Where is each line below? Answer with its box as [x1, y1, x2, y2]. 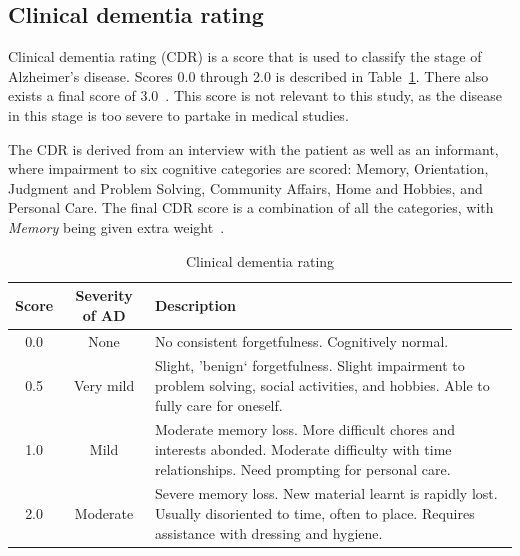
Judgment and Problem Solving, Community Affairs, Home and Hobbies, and [8, 177, 483, 198]
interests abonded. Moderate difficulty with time [154, 439, 452, 460]
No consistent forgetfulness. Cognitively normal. [154, 330, 449, 351]
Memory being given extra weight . [8, 216, 225, 237]
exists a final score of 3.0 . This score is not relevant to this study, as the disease [8, 85, 503, 106]
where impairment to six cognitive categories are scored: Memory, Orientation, [8, 158, 489, 179]
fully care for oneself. [154, 394, 283, 415]
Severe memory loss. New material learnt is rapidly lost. [154, 483, 498, 504]
